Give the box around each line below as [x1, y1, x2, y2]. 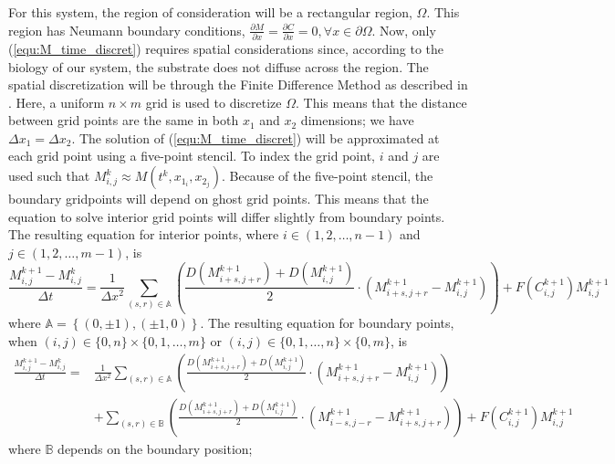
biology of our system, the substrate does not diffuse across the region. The [8, 57, 429, 76]
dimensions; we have [300, 111, 414, 130]
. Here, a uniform [8, 92, 105, 111]
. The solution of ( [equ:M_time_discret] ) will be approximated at [71, 128, 440, 147]
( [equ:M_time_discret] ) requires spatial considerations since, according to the [8, 38, 444, 58]
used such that [8, 166, 90, 185]
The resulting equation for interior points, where [8, 225, 279, 244]
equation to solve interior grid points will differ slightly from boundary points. [8, 206, 445, 226]
